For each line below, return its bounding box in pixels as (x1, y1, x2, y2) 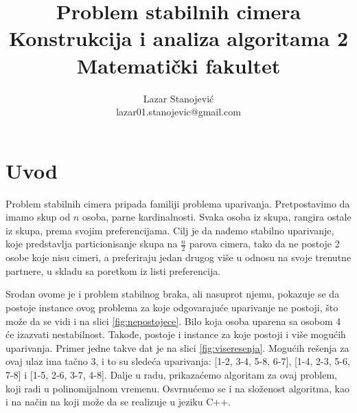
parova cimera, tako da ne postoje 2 (189, 236, 340, 251)
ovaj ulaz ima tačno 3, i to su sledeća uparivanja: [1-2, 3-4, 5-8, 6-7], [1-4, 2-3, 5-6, (5, 354, 350, 368)
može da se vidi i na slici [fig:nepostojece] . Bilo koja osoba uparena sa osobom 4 (5, 313, 341, 328)
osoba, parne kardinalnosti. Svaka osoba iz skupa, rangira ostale (82, 210, 352, 224)
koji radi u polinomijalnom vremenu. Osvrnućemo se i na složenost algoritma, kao (5, 381, 349, 395)
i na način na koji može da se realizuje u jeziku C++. (5, 394, 231, 409)
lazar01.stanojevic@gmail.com (116, 104, 241, 119)
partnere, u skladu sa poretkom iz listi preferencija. (5, 263, 221, 278)
